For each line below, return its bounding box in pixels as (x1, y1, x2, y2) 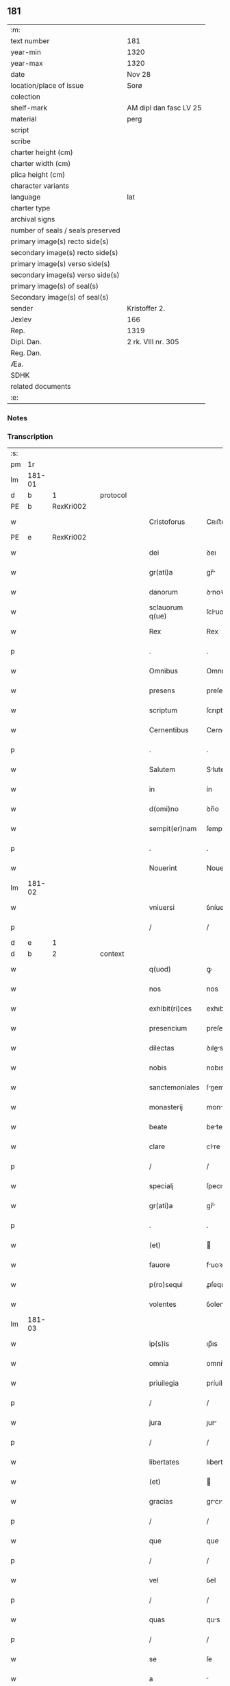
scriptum (149, 706, 178, 715)
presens (149, 686, 176, 695)
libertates (149, 1457, 179, 1467)
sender (10, 303, 34, 313)
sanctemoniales (149, 1083, 200, 1092)
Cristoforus (149, 517, 186, 527)
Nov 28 (127, 69, 151, 79)
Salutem (149, 764, 176, 774)
